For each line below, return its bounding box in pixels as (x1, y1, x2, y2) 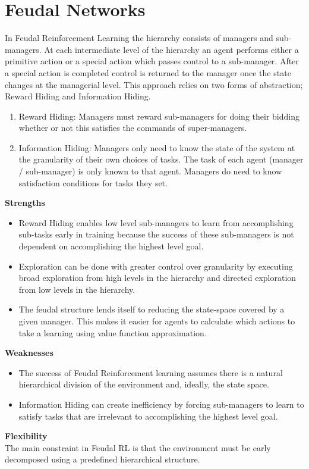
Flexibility (5, 430, 48, 442)
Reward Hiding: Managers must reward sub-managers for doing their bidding (18, 110, 299, 122)
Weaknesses (5, 346, 53, 359)
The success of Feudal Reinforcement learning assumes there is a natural (18, 366, 283, 379)
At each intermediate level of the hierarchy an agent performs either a (44, 43, 299, 55)
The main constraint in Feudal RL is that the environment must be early (5, 441, 271, 454)
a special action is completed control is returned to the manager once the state (5, 66, 291, 79)
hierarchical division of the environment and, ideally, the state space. (18, 378, 269, 390)
